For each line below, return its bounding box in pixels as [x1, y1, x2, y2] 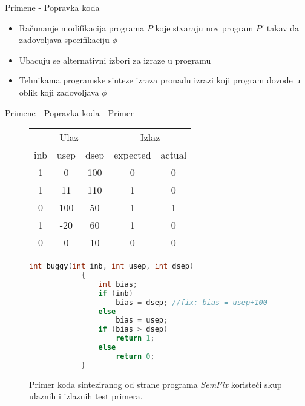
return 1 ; [116, 334, 155, 343]
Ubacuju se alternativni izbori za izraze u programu [19, 53, 211, 66]
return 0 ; [116, 352, 155, 361]
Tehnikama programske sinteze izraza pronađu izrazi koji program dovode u [19, 74, 301, 87]
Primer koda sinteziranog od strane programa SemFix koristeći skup [29, 378, 282, 390]
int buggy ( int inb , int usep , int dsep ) [29, 262, 194, 271]
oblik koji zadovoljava [19, 85, 99, 98]
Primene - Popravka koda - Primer [5, 106, 134, 119]
